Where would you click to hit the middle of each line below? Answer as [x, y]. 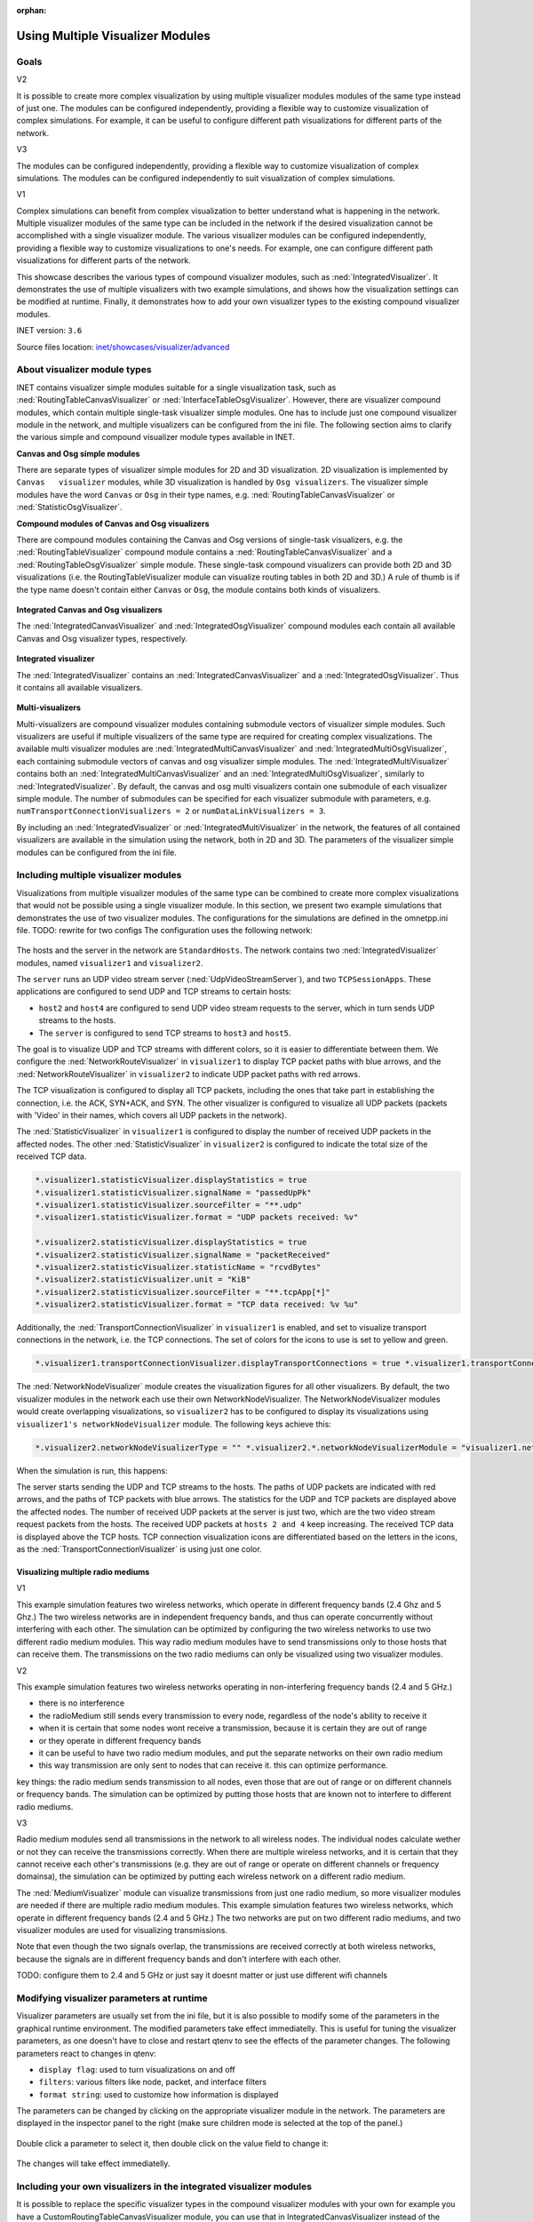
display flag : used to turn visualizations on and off [137, 2069]
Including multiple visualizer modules [99, 875]
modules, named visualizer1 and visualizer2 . [110, 963]
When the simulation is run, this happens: [92, 1470]
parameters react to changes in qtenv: [87, 2053]
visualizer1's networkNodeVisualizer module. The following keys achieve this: [174, 1424]
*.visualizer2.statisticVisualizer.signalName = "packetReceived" [183, 1255]
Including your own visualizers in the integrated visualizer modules [164, 2186]
